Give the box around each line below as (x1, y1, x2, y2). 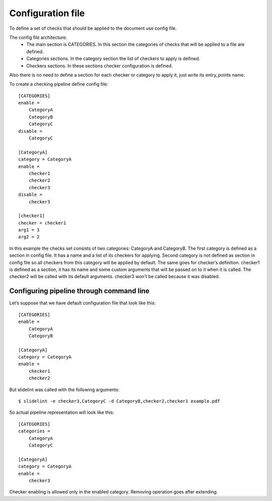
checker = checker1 (18, 220, 66, 226)
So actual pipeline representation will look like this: (9, 409, 114, 416)
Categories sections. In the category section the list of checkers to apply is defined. (26, 55, 200, 62)
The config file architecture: (9, 34, 67, 40)
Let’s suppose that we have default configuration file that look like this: (9, 300, 156, 306)
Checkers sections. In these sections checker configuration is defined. (26, 63, 173, 69)
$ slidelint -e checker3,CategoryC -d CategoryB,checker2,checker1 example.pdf (18, 399, 220, 404)
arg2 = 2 (18, 234, 40, 240)
